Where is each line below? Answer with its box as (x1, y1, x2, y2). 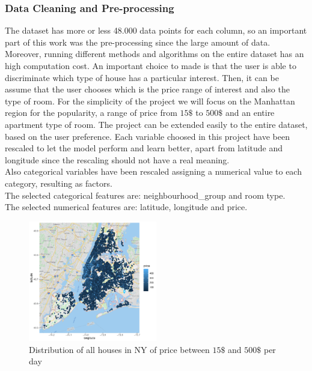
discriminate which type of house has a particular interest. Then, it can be (5, 71, 279, 83)
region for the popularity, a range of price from (5, 106, 177, 119)
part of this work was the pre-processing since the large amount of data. (5, 35, 271, 48)
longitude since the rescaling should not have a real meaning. (5, 153, 230, 166)
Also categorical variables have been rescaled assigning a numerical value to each (5, 165, 302, 178)
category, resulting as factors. (5, 176, 112, 189)
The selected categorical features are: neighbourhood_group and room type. (5, 189, 286, 201)
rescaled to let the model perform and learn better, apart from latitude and (5, 142, 283, 154)
